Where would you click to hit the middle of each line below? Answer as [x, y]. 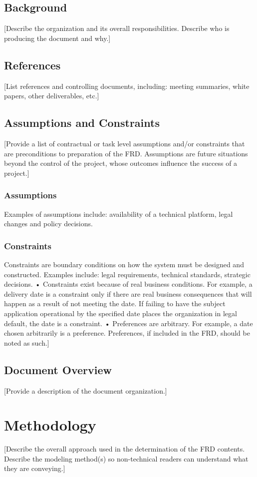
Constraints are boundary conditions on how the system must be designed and [124, 264]
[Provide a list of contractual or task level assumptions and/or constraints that [125, 143]
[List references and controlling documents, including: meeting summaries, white [127, 86]
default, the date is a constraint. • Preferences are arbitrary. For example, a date [128, 323]
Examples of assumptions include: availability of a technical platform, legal [119, 214]
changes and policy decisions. [48, 224]
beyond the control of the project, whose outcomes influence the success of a [121, 163]
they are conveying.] [35, 468]
